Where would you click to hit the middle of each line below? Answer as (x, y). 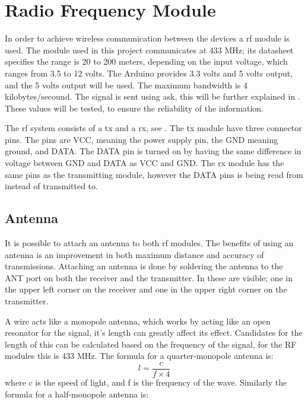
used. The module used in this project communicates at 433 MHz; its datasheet (149, 50)
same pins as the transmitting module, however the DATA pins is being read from (154, 174)
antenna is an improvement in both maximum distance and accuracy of (134, 254)
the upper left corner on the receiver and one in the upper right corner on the (146, 289)
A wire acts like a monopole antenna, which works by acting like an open (138, 321)
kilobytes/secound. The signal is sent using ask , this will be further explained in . (153, 96)
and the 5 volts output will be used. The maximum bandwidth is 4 (126, 85)
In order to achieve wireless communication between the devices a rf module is (147, 38)
